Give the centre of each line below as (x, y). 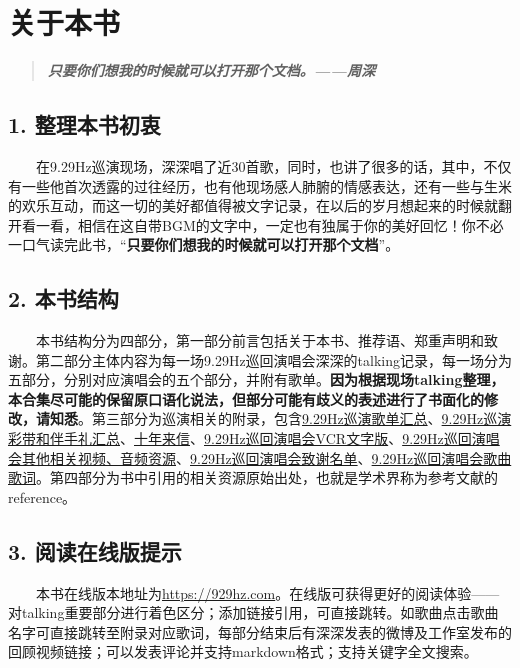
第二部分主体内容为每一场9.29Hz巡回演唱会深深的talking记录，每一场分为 (274, 359)
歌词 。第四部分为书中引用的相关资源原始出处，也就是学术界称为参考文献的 (253, 477)
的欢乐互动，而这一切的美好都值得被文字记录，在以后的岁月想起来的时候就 (253, 205)
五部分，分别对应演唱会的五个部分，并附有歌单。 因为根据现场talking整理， (256, 379)
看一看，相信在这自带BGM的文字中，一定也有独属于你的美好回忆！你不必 (262, 224)
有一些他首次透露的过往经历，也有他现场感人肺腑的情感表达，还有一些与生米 (260, 185)
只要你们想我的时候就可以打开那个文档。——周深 (211, 70)
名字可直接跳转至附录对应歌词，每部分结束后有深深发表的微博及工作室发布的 (260, 631)
